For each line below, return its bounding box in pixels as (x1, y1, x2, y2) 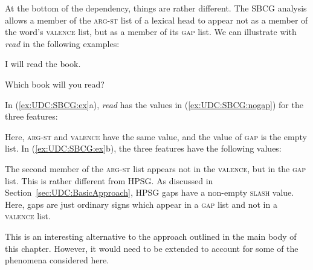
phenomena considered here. (5, 254, 109, 266)
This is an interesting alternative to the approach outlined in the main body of (5, 230, 297, 242)
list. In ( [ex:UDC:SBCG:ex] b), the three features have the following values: (5, 142, 282, 155)
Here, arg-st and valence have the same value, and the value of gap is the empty (5, 130, 307, 143)
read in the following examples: (5, 37, 120, 50)
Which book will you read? (5, 77, 105, 90)
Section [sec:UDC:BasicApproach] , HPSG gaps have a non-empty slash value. (5, 186, 294, 199)
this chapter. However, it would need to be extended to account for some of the (5, 242, 298, 254)
